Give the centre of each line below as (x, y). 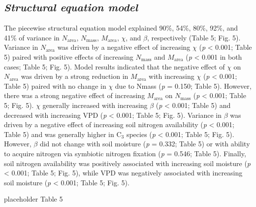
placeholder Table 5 (33, 199)
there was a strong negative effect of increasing (75, 95)
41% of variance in (32, 37)
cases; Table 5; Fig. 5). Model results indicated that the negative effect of (114, 66)
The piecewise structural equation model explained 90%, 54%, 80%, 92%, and (121, 28)
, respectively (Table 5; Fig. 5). (194, 37)
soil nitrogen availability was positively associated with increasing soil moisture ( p (127, 163)
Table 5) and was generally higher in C (63, 134)
